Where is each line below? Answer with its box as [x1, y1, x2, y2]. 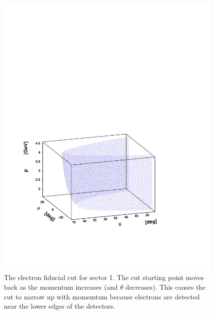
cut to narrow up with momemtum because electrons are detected [4, 291, 200, 301]
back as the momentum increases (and [4, 282, 118, 292]
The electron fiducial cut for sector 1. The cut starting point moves [4, 272, 204, 282]
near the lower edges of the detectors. [4, 301, 115, 311]
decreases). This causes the [125, 282, 206, 292]
